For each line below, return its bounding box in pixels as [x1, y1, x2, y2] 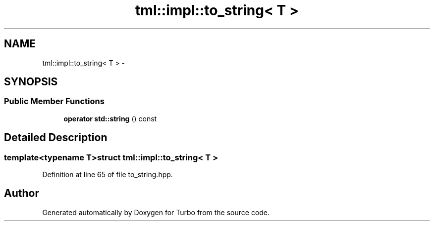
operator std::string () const [63, 114, 157, 123]
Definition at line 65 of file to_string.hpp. [42, 170, 173, 179]
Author [4, 187, 39, 200]
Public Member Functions [4, 96, 105, 107]
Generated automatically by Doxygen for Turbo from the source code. [42, 208, 270, 217]
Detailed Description [4, 131, 108, 144]
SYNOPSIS [4, 75, 58, 88]
